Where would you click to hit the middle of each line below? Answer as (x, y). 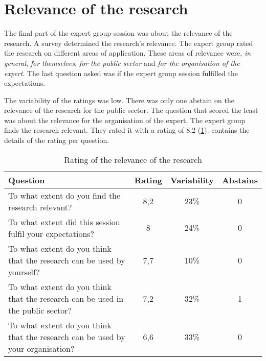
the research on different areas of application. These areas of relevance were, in (128, 53)
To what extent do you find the (64, 195)
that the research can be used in (66, 298)
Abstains (240, 180)
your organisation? (41, 348)
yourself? (24, 272)
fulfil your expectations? (51, 233)
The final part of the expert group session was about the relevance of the (118, 33)
